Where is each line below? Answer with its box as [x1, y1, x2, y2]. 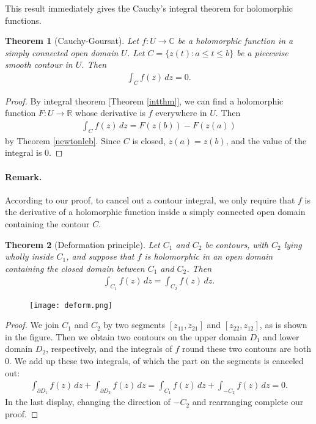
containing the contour [5, 217, 90, 230]
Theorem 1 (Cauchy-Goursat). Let [5, 34, 139, 47]
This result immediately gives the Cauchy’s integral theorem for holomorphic [5, 2, 293, 14]
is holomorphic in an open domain [144, 250, 273, 263]
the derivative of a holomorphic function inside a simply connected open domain [5, 205, 306, 218]
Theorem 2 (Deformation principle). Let [5, 238, 160, 250]
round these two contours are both [182, 342, 312, 355]
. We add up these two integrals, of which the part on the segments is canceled [9, 354, 304, 367]
